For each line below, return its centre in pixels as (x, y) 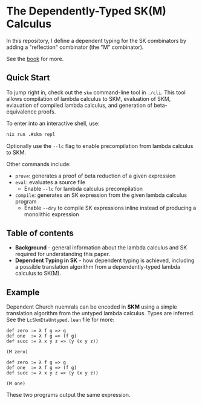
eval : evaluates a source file (50, 182)
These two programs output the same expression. (68, 395)
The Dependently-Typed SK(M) (86, 11)
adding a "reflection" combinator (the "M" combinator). (75, 47)
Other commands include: (38, 164)
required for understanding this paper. (63, 254)
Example (23, 292)
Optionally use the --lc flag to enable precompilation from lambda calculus (100, 146)
